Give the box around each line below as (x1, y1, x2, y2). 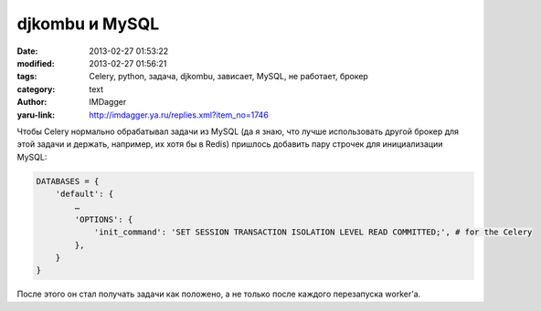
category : (16, 83, 56, 95)
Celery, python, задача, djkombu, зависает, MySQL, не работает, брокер (89, 71, 369, 82)
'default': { (55, 189, 114, 200)
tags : (16, 71, 37, 82)
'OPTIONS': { (74, 214, 133, 224)
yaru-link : (16, 109, 55, 120)
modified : (16, 57, 55, 68)
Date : (16, 46, 38, 57)
